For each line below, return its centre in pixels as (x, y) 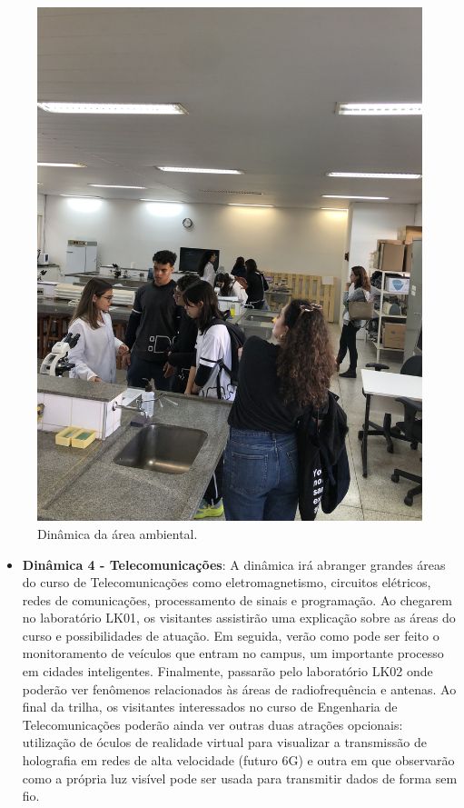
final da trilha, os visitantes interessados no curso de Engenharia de (210, 707)
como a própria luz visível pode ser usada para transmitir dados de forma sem (240, 778)
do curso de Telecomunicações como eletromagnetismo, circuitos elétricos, (227, 582)
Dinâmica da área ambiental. (118, 533)
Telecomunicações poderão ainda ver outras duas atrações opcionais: (212, 724)
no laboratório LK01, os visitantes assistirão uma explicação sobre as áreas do (239, 618)
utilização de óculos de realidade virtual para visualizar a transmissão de (224, 742)
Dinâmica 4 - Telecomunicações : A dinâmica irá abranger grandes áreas (234, 564)
